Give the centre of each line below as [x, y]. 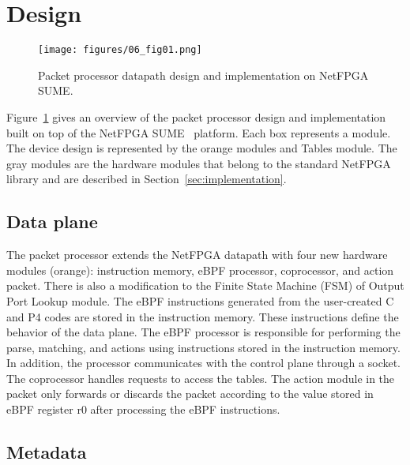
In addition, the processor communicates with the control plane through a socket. [204, 363]
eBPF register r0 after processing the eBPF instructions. [143, 409]
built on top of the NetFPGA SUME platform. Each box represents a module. [199, 132]
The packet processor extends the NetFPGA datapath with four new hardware [197, 255]
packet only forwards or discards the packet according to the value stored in [190, 394]
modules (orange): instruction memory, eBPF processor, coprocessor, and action [200, 270]
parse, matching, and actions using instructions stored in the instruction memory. [203, 347]
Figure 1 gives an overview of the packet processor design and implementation [196, 116]
